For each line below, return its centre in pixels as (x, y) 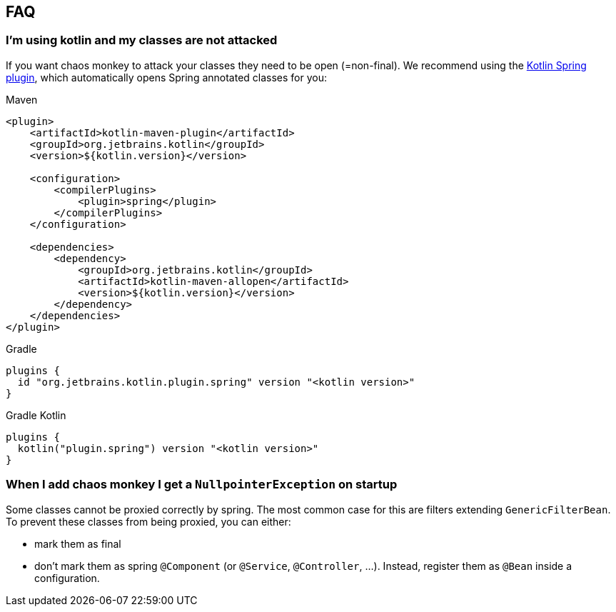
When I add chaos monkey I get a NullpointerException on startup (202, 485)
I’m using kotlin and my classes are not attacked (142, 40)
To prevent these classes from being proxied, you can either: (148, 521)
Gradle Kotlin (36, 415)
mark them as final (78, 543)
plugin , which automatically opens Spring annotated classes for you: (167, 77)
